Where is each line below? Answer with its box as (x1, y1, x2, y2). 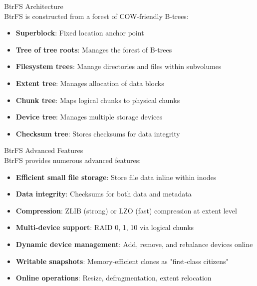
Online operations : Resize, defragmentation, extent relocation (15, 272, 212, 283)
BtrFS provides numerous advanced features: (4, 154, 141, 165)
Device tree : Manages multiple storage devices (15, 111, 162, 122)
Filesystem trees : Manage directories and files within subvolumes (15, 61, 222, 71)
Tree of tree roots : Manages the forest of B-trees (15, 44, 172, 54)
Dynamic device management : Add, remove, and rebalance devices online (15, 238, 253, 249)
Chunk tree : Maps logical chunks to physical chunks (15, 94, 180, 105)
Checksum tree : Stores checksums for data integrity (15, 128, 180, 138)
